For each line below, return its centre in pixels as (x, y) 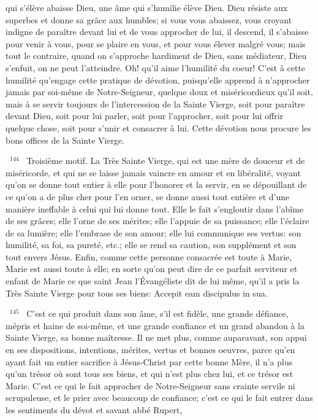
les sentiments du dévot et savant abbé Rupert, (94, 410)
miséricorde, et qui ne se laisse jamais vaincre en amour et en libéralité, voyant (153, 172)
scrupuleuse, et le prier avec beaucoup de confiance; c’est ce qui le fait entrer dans (159, 398)
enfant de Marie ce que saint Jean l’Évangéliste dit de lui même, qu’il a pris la (153, 281)
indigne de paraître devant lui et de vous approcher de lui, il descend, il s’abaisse (157, 32)
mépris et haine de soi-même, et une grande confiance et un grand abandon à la (155, 325)
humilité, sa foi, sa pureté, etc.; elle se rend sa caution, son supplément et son (151, 245)
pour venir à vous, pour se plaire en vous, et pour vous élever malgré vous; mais (156, 43)
